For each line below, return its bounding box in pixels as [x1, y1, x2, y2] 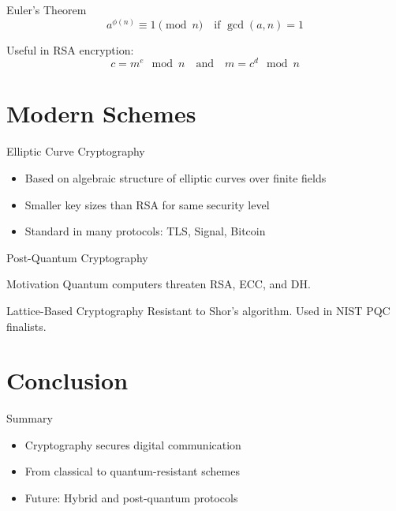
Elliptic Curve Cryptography [6, 143, 145, 160]
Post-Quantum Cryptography [6, 249, 148, 265]
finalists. [6, 317, 47, 334]
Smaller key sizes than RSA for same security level [24, 196, 270, 212]
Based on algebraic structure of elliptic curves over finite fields [24, 170, 327, 186]
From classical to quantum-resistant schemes [24, 463, 240, 479]
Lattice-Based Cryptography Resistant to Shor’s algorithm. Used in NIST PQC [6, 302, 390, 318]
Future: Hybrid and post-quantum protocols [24, 490, 238, 506]
